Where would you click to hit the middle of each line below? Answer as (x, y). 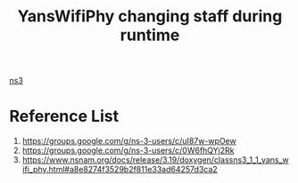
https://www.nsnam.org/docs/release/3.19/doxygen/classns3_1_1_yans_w (156, 160)
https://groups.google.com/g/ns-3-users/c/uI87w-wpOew (129, 141)
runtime (150, 35)
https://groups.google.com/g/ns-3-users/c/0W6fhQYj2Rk (128, 151)
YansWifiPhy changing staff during (150, 16)
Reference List (64, 116)
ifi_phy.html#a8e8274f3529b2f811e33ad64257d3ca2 (120, 170)
